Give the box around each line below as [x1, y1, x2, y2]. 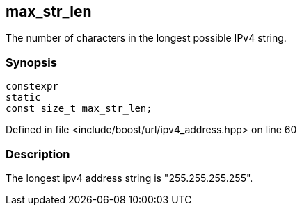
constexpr [6, 81, 58, 92]
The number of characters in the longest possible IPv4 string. [6, 32, 287, 44]
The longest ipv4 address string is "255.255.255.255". [6, 171, 253, 184]
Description [6, 146, 70, 161]
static [6, 92, 41, 103]
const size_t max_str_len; [6, 103, 152, 115]
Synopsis [6, 55, 57, 69]
